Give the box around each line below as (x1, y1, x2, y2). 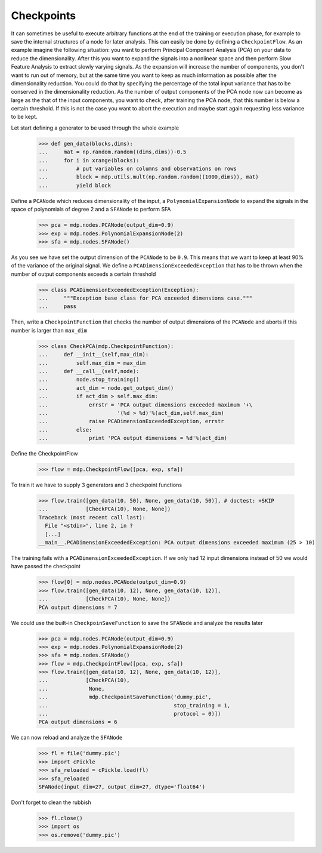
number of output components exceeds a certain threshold (11, 270, 156, 278)
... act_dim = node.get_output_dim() (38, 384, 174, 391)
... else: (38, 426, 92, 433)
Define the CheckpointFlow (11, 450, 78, 457)
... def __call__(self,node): (38, 368, 140, 374)
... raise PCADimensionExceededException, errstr (38, 418, 224, 425)
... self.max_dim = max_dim (38, 359, 146, 367)
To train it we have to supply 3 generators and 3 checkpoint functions (11, 481, 182, 489)
